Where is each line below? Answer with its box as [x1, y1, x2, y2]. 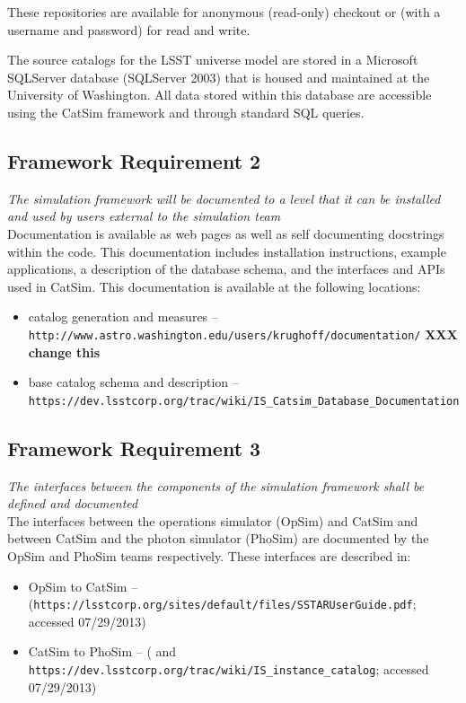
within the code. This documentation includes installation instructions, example [7, 242, 446, 260]
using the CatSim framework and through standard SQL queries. [7, 102, 365, 121]
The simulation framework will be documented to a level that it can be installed [7, 189, 441, 207]
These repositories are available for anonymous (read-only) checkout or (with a [7, 3, 441, 21]
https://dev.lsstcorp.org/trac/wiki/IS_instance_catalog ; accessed [28, 660, 429, 679]
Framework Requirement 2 [7, 146, 261, 174]
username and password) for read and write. [7, 20, 251, 39]
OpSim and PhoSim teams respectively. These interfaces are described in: [7, 547, 411, 565]
